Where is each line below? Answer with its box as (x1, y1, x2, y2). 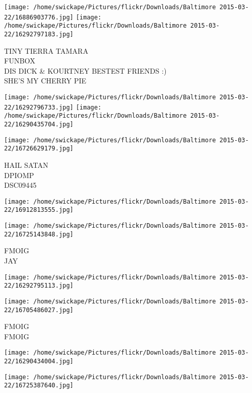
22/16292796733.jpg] (4, 103, 74, 111)
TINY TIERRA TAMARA (4, 45, 88, 56)
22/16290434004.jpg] (4, 358, 74, 365)
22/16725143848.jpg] (4, 230, 74, 238)
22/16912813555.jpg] (4, 206, 74, 214)
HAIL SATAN (4, 159, 48, 170)
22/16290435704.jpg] (4, 120, 74, 128)
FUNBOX (4, 55, 36, 66)
